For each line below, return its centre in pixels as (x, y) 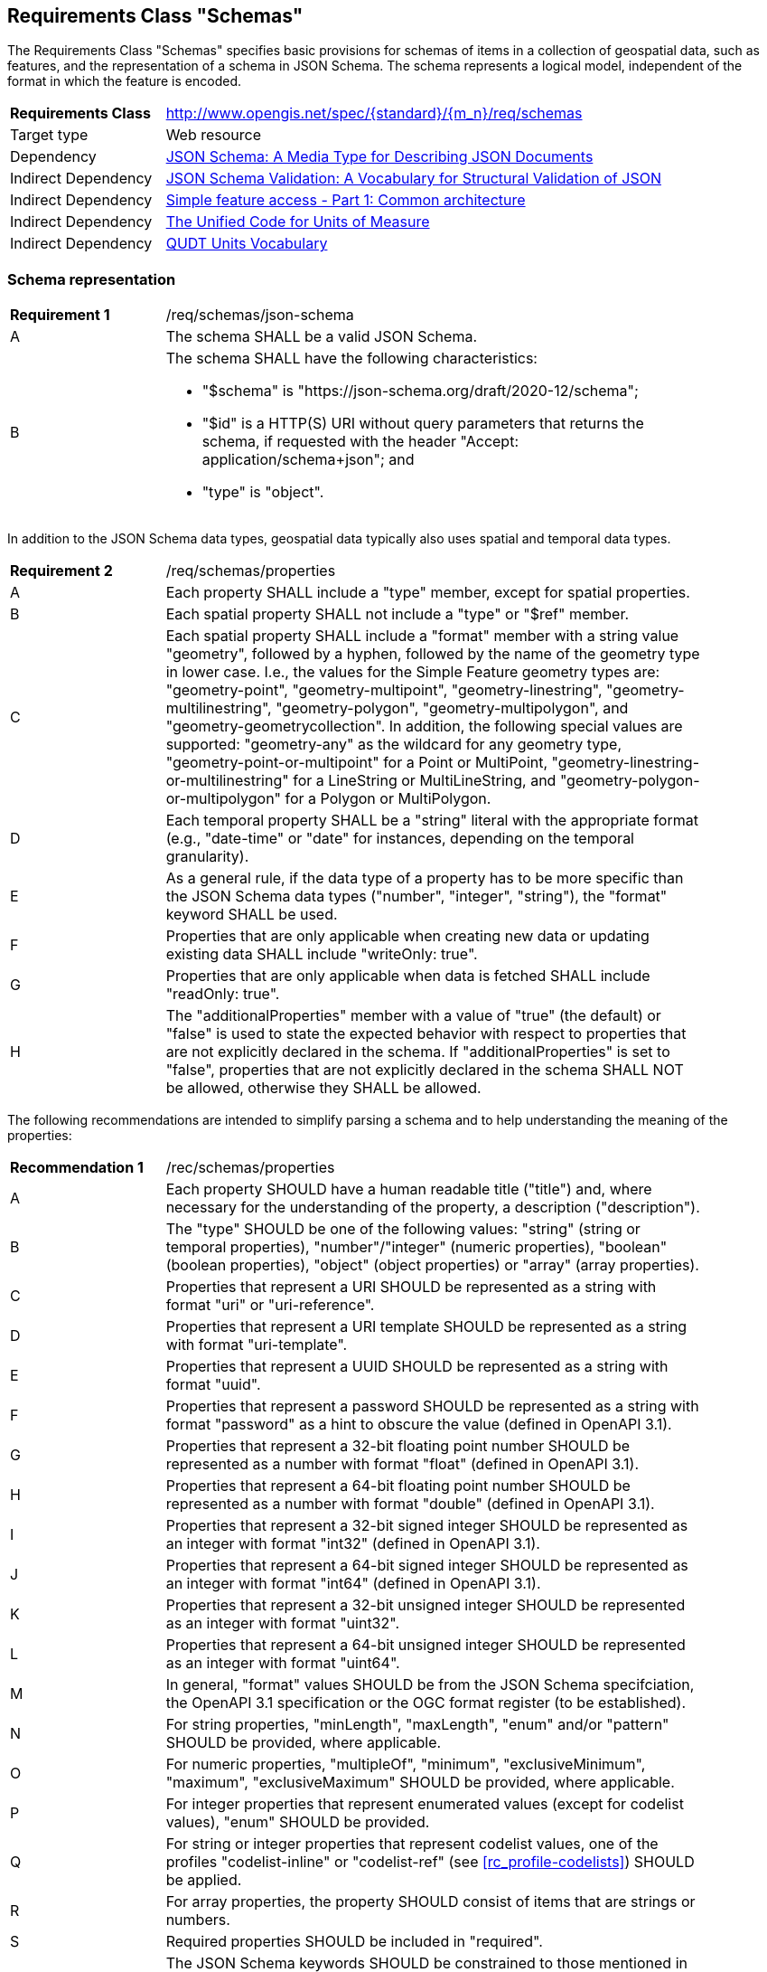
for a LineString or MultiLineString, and (425, 781)
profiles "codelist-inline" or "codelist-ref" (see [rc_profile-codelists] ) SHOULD (430, 1862)
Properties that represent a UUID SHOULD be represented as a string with (417, 1367)
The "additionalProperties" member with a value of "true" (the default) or (413, 1016)
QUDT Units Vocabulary (247, 244)
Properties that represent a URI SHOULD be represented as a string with (411, 1287)
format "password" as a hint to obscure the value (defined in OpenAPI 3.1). (419, 1425)
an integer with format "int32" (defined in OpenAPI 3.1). (353, 1544)
